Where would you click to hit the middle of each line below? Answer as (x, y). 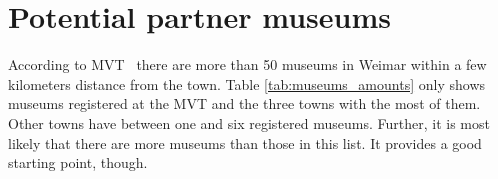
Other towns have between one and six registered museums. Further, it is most (249, 122)
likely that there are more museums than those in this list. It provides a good (245, 142)
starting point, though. (78, 162)
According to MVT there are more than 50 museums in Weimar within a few (247, 64)
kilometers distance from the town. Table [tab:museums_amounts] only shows (247, 83)
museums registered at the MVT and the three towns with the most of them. (244, 103)
